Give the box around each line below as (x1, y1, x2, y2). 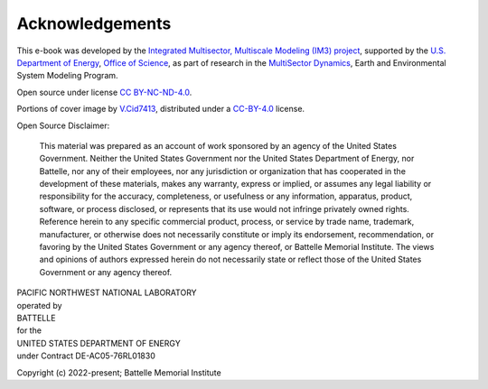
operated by (16, 300, 62, 310)
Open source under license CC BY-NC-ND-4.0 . (16, 87, 192, 97)
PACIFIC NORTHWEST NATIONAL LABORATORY (16, 287, 198, 298)
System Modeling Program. (16, 70, 118, 81)
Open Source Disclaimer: (16, 120, 110, 131)
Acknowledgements (16, 14, 172, 33)
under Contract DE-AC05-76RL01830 (16, 350, 155, 361)
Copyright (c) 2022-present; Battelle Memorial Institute (16, 366, 221, 378)
